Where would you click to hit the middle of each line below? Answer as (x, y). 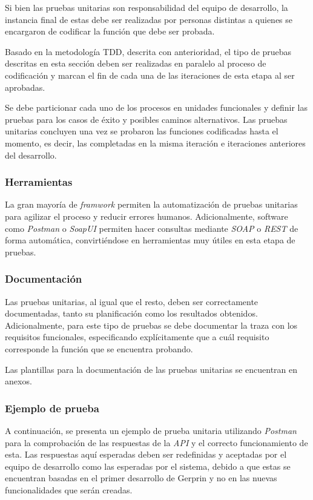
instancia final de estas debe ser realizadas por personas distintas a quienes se (149, 19)
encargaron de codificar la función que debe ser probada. (110, 31)
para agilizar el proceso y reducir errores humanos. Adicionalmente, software (147, 216)
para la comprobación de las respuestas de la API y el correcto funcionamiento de (156, 442)
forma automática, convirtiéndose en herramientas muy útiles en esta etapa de (150, 240)
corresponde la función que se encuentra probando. (99, 348)
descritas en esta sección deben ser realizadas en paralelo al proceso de (136, 63)
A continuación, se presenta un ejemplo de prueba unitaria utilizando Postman (151, 430)
